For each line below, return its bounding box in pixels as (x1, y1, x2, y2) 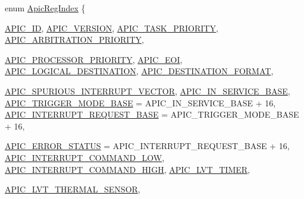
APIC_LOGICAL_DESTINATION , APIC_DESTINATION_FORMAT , (5, 65, 274, 77)
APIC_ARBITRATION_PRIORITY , (5, 33, 144, 46)
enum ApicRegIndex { (5, 2, 86, 14)
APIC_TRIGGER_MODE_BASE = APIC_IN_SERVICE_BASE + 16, (5, 96, 276, 109)
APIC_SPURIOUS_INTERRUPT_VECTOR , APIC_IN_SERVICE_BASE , (5, 84, 290, 97)
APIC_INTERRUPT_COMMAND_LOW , (5, 151, 165, 163)
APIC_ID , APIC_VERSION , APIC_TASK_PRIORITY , (5, 21, 218, 34)
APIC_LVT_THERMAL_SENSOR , (5, 183, 140, 195)
